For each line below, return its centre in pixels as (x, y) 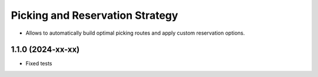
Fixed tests (39, 63)
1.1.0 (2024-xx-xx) (45, 50)
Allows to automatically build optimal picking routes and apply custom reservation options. (135, 33)
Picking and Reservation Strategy (95, 15)
